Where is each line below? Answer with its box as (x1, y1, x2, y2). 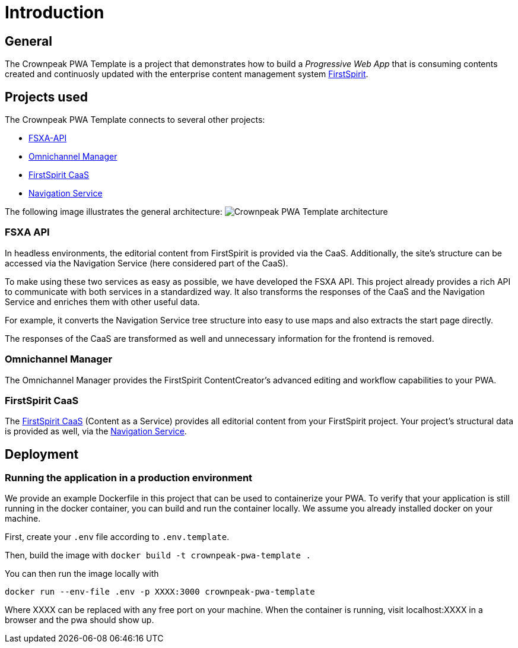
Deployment (5, 446, 79, 462)
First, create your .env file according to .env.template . (5, 532, 230, 542)
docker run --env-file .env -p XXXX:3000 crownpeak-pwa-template (5, 587, 315, 597)
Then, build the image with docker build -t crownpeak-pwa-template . (5, 550, 311, 561)
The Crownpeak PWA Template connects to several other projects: (5, 115, 265, 125)
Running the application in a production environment (5, 472, 253, 484)
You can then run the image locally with (5, 568, 159, 579)
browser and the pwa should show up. (5, 615, 154, 625)
